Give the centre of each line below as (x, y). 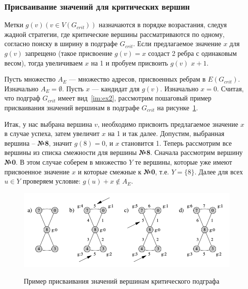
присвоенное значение (37, 171)
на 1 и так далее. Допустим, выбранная (166, 133)
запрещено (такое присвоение (69, 53)
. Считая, (231, 88)
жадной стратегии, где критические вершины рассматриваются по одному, (115, 34)
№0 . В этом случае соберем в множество (66, 161)
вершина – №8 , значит (38, 143)
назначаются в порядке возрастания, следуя (163, 25)
